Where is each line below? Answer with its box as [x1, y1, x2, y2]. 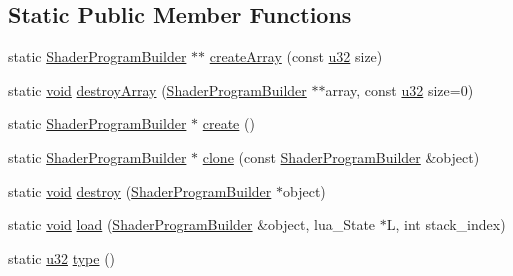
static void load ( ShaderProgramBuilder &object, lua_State [8, 214, 376, 235]
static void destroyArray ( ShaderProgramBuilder [8, 79, 307, 100]
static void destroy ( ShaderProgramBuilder [8, 180, 272, 201]
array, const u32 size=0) [325, 79, 474, 100]
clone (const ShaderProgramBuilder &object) [202, 146, 480, 167]
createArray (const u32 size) [209, 46, 383, 67]
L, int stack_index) [386, 214, 506, 235]
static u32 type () [8, 247, 116, 268]
